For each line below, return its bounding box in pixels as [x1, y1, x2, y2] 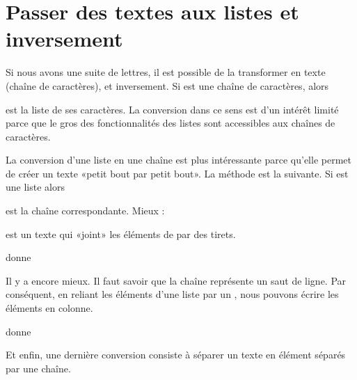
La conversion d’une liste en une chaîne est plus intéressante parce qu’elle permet [6, 152, 351, 167]
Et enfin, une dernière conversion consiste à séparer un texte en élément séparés [6, 347, 346, 362]
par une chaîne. [6, 361, 71, 375]
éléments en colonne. [6, 301, 93, 315]
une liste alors [6, 180, 65, 194]
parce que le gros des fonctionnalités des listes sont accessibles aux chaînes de [6, 116, 335, 130]
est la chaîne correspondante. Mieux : [6, 203, 165, 218]
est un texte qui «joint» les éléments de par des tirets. [6, 226, 236, 241]
